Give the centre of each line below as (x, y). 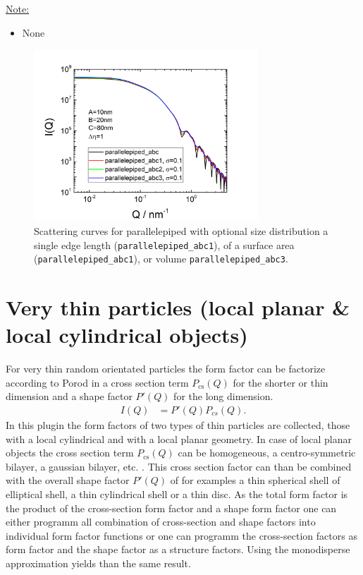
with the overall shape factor (68, 480)
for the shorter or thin (281, 382)
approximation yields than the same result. (98, 563)
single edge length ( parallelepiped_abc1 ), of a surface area (164, 244)
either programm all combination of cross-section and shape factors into (161, 522)
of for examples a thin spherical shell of (255, 480)
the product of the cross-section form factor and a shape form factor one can (171, 508)
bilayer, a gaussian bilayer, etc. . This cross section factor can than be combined (179, 466)
